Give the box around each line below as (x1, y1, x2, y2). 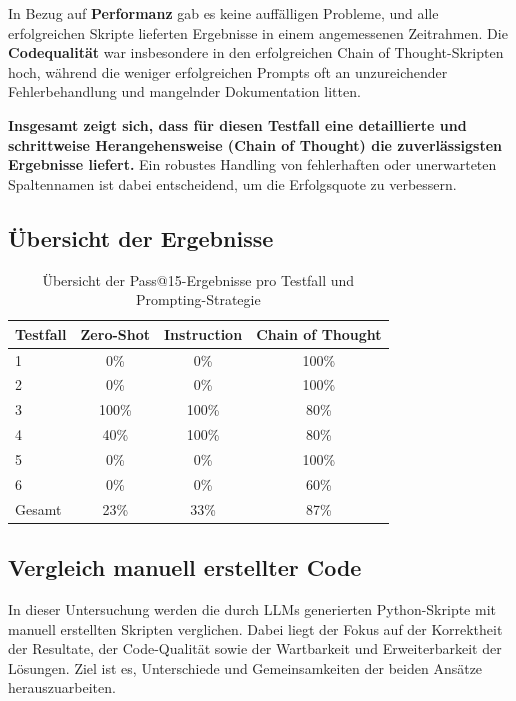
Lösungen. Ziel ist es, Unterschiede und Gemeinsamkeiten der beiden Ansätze (8, 657, 483, 678)
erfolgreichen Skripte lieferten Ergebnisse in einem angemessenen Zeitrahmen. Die (8, 22, 508, 43)
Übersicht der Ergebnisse (8, 222, 274, 253)
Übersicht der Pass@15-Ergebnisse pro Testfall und (42, 269, 355, 290)
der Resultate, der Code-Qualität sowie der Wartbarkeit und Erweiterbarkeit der (8, 638, 502, 659)
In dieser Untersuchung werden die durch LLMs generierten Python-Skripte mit (8, 598, 496, 619)
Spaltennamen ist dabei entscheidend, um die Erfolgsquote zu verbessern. (8, 173, 457, 194)
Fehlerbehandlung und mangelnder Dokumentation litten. (8, 81, 361, 102)
